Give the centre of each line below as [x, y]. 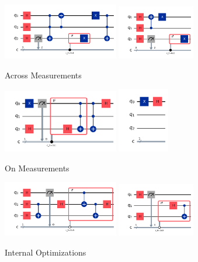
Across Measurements [43, 75]
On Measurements [37, 168]
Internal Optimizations [46, 252]
